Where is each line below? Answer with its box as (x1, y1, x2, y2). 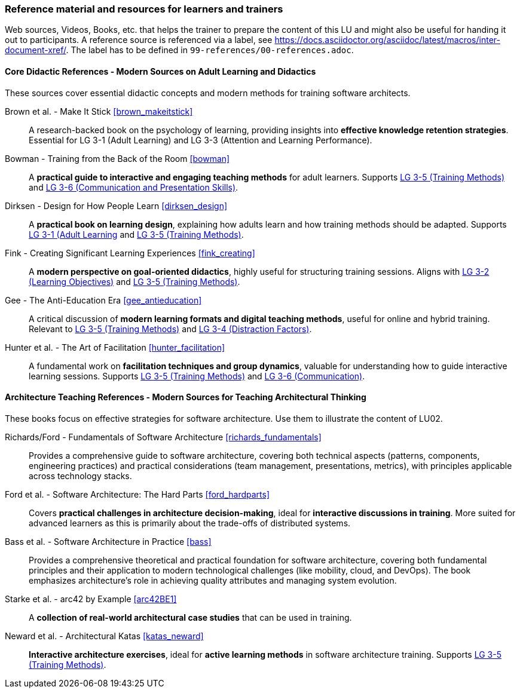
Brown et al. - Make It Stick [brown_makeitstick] (5, 106, 193, 116)
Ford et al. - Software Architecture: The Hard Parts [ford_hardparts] (5, 489, 270, 499)
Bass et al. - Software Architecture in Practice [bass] (5, 536, 212, 547)
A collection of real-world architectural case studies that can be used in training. (29, 612, 352, 623)
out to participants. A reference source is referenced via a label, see (5, 35, 273, 45)
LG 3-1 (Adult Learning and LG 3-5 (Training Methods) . (29, 229, 244, 240)
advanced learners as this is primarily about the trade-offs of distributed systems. (29, 517, 351, 528)
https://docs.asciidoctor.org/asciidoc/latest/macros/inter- (274, 35, 500, 45)
